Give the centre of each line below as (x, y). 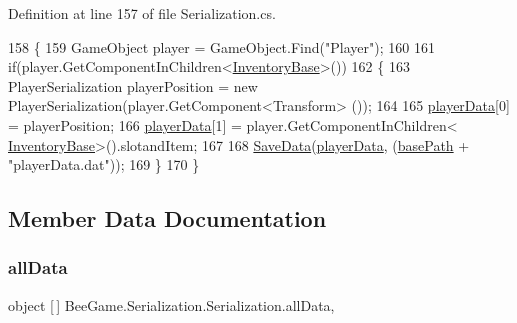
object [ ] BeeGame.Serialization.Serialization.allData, (171, 304)
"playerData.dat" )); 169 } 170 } (104, 164)
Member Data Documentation (167, 218)
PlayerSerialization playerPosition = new (133, 85)
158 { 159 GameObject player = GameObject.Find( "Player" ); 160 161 (221, 46)
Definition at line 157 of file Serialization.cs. (142, 13)
